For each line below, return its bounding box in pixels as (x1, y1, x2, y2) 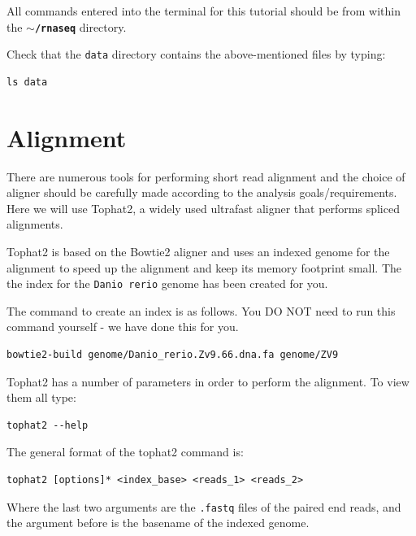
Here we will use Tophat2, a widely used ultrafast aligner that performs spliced (6, 199, 400, 216)
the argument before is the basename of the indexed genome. (6, 514, 310, 531)
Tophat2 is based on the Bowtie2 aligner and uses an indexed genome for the (6, 243, 390, 259)
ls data (6, 76, 48, 88)
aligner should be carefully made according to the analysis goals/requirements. (6, 184, 397, 201)
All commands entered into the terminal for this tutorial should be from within (6, 2, 401, 19)
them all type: (6, 389, 76, 406)
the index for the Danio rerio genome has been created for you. (6, 275, 328, 292)
